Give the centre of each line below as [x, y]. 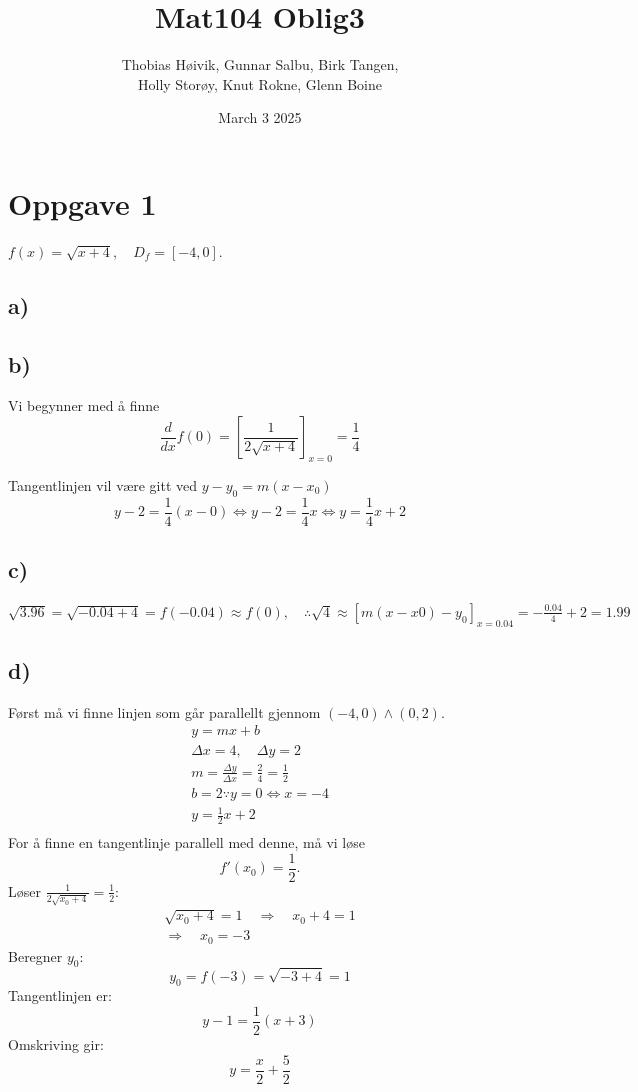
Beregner [35, 955]
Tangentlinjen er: [60, 995]
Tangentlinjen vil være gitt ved [103, 484]
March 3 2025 [260, 117]
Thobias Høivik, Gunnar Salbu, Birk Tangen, [260, 64]
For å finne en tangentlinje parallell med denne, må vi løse [186, 842]
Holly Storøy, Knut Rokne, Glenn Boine [259, 83]
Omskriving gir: [56, 1043]
